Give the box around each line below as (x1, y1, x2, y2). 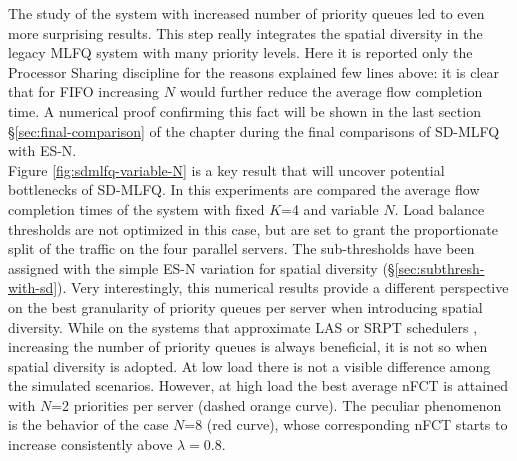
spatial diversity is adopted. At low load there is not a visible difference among (8, 355, 491, 376)
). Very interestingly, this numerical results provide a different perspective (57, 277, 509, 298)
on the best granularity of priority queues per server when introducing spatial (8, 296, 483, 317)
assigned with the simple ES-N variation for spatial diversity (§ (8, 257, 395, 278)
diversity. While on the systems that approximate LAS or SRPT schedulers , (8, 316, 478, 337)
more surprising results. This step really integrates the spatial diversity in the (8, 22, 483, 43)
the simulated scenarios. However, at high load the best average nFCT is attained (8, 375, 508, 396)
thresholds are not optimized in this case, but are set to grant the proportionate (8, 218, 498, 239)
